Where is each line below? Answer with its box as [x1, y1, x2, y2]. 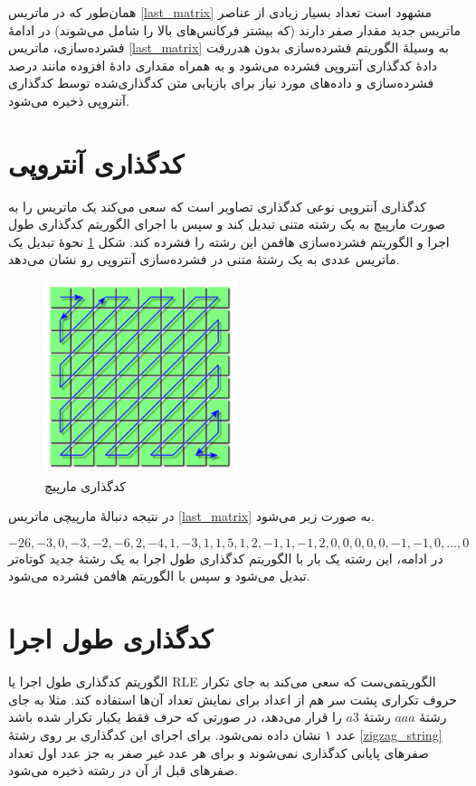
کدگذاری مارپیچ [44, 476, 126, 495]
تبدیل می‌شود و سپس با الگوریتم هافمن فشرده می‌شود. [8, 566, 310, 585]
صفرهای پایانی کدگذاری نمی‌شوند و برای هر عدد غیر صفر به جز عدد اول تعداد [8, 743, 429, 762]
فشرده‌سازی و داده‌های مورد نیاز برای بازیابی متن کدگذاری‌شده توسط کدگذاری [8, 73, 434, 92]
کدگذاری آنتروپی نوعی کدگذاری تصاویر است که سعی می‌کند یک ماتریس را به [8, 196, 426, 215]
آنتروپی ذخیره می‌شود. [8, 90, 129, 109]
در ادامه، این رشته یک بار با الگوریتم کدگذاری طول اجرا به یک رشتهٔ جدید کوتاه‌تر [8, 548, 443, 567]
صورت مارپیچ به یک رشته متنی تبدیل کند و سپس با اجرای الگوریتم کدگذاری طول [8, 214, 446, 233]
